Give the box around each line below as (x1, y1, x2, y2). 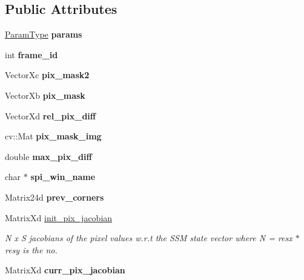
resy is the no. (5, 243, 58, 256)
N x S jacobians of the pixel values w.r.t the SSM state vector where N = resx (5, 232, 292, 244)
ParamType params (5, 28, 82, 41)
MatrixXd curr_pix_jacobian (5, 264, 125, 276)
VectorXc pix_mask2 (5, 68, 90, 81)
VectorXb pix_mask (5, 88, 85, 101)
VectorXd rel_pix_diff (5, 109, 96, 122)
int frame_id (5, 48, 58, 61)
